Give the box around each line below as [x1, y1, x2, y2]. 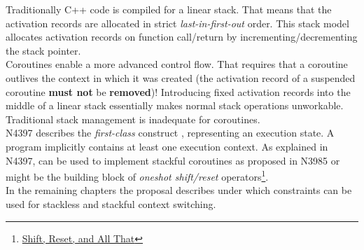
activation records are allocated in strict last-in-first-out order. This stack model [6, 15, 349, 30]
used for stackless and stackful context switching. [6, 196, 216, 211]
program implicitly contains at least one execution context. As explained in [6, 139, 328, 153]
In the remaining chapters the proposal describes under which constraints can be [6, 183, 352, 197]
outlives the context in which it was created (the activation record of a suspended [6, 70, 356, 85]
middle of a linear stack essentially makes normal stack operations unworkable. [6, 98, 344, 113]
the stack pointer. [6, 43, 81, 57]
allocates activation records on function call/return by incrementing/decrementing [6, 29, 358, 44]
